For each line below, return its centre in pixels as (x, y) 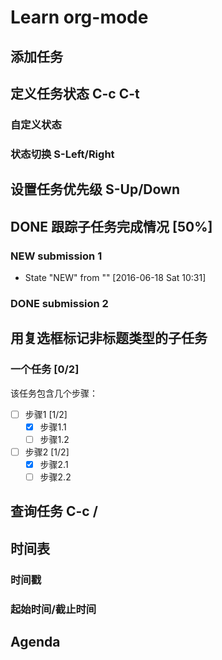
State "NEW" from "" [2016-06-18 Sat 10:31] (115, 277)
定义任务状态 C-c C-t (75, 93)
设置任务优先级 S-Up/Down (95, 189)
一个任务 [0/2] (45, 369)
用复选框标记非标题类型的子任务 (109, 338)
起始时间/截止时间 (53, 609)
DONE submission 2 (59, 303)
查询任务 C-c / (54, 511)
